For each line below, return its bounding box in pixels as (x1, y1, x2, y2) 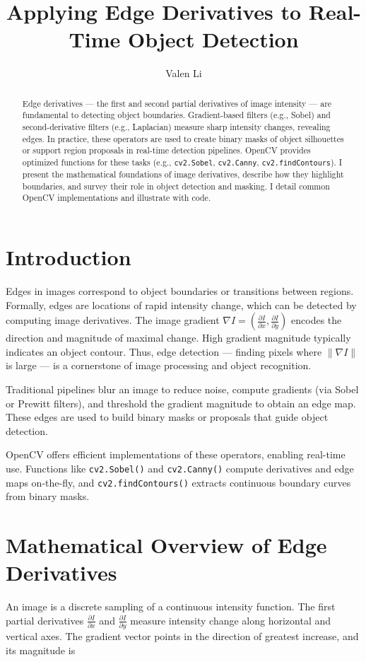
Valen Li (165, 66, 202, 81)
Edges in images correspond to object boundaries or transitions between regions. (6, 284, 354, 298)
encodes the (291, 313, 342, 327)
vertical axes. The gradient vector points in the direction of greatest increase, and (6, 629, 359, 644)
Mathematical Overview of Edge (6, 530, 327, 559)
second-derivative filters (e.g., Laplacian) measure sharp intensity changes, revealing (22, 121, 331, 133)
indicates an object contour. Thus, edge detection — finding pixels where (6, 344, 322, 359)
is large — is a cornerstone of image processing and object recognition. (6, 358, 312, 373)
